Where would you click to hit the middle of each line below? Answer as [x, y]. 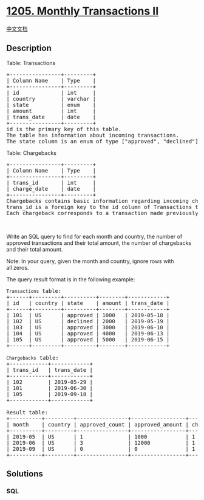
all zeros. [18, 267]
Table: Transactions [31, 63]
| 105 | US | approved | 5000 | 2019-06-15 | [88, 339]
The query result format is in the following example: [71, 279]
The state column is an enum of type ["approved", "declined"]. [104, 141]
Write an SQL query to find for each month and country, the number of [94, 236]
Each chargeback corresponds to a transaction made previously [102, 213]
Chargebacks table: [32, 358]
